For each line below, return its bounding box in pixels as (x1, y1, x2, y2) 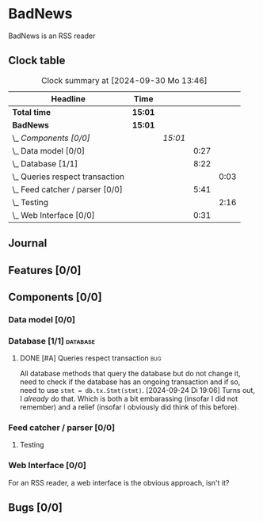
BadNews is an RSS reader (8, 31, 96, 40)
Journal (8, 237, 48, 250)
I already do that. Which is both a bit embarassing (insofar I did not (19, 394, 238, 404)
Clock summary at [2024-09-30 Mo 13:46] (40, 74, 208, 86)
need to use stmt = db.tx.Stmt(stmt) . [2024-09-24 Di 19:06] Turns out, (19, 386, 256, 395)
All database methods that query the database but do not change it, (19, 369, 241, 379)
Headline (51, 93, 86, 104)
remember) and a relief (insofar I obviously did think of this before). (19, 402, 239, 412)
